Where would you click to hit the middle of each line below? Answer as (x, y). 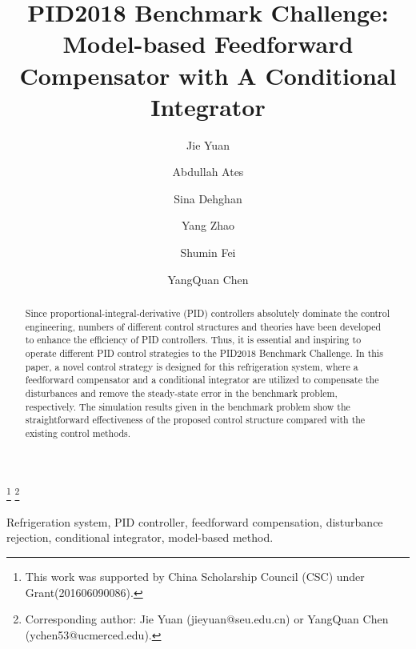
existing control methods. (78, 433)
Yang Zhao (208, 225)
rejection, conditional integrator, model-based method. (140, 537)
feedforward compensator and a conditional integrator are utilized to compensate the (202, 380)
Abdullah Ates (208, 172)
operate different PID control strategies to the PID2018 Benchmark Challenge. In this (204, 353)
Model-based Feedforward (208, 44)
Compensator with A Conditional (208, 75)
